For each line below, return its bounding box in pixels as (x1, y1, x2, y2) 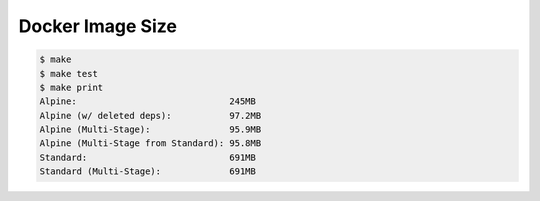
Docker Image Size (18, 15, 177, 37)
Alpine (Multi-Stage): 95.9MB (39, 124, 262, 135)
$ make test (39, 68, 99, 79)
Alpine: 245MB (39, 96, 257, 107)
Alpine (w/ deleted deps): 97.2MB (39, 110, 262, 121)
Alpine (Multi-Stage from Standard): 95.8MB (39, 138, 262, 149)
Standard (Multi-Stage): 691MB (39, 166, 257, 177)
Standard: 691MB (39, 151, 257, 163)
